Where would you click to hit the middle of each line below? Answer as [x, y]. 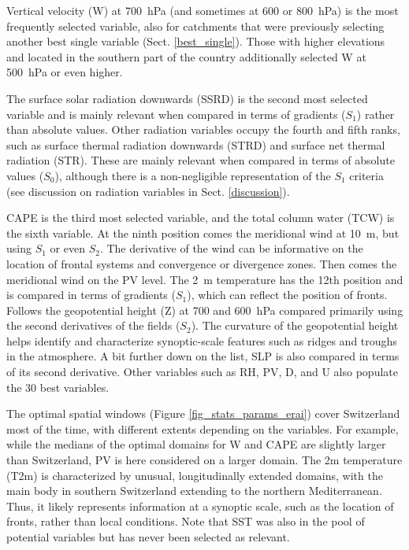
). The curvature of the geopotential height [295, 325]
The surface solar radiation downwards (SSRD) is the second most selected [187, 98]
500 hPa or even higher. [65, 72]
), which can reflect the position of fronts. [287, 295]
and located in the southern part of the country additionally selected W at [186, 56]
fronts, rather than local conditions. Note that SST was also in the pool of [186, 521]
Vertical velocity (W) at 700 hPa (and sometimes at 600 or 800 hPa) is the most [203, 10]
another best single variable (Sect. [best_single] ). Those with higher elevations [196, 41]
